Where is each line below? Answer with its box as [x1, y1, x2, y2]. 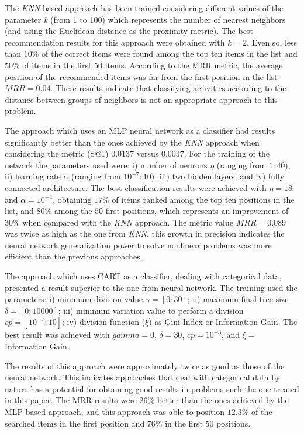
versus [136, 147, 159, 160]
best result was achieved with [5, 328, 110, 341]
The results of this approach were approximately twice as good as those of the [5, 359, 285, 372]
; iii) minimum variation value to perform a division [58, 304, 244, 316]
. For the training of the [184, 147, 270, 160]
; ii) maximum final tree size [187, 293, 289, 305]
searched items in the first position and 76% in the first [5, 417, 203, 429]
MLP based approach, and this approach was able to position [5, 406, 225, 417]
